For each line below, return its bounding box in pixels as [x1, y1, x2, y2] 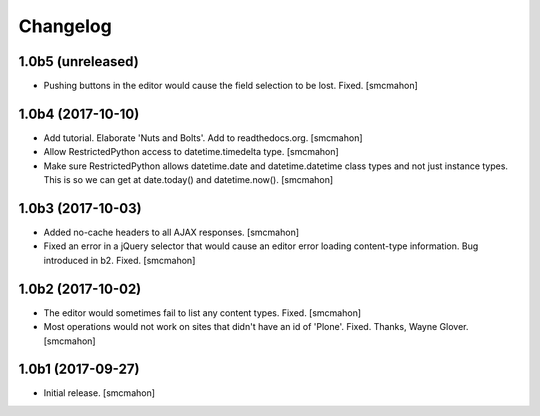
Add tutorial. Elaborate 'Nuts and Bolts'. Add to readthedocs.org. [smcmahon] [43, 131, 364, 144]
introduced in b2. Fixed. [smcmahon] [43, 254, 196, 266]
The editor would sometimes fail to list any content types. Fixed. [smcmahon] [43, 306, 362, 319]
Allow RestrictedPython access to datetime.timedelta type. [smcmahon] [43, 146, 339, 158]
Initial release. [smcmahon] [43, 387, 155, 399]
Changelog [18, 15, 112, 37]
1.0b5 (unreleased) [18, 53, 139, 70]
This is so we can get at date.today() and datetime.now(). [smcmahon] [43, 174, 334, 186]
